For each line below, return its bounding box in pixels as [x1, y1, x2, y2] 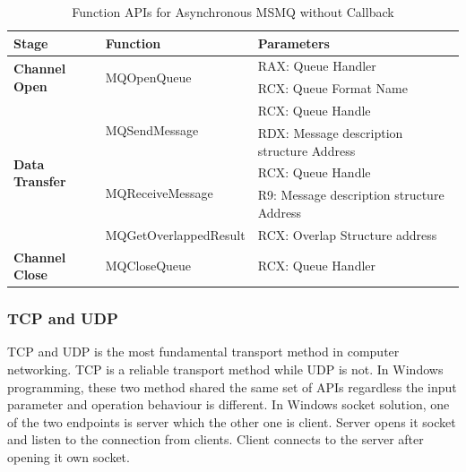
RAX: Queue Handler [257, 56, 376, 75]
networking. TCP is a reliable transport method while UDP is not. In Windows [7, 360, 444, 379]
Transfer [13, 172, 66, 191]
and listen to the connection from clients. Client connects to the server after [7, 430, 424, 449]
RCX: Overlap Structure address [257, 225, 437, 244]
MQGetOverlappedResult [105, 225, 246, 244]
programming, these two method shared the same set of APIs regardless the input [7, 377, 457, 396]
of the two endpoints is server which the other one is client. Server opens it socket [7, 412, 456, 431]
